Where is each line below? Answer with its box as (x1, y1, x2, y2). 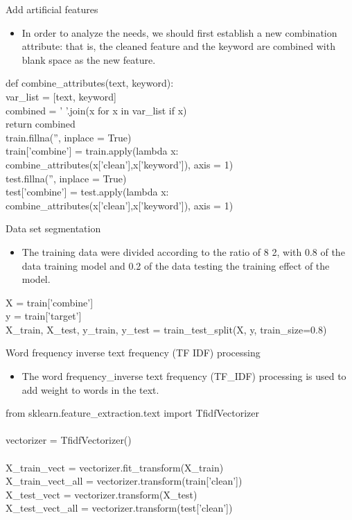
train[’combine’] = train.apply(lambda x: (6, 144, 179, 158)
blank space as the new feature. (21, 52, 156, 67)
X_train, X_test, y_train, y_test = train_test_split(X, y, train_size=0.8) (6, 322, 327, 336)
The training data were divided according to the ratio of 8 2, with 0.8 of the (21, 244, 345, 259)
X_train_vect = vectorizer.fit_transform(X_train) (6, 460, 224, 474)
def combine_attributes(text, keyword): (6, 76, 174, 90)
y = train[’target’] (6, 309, 82, 323)
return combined (6, 116, 76, 131)
